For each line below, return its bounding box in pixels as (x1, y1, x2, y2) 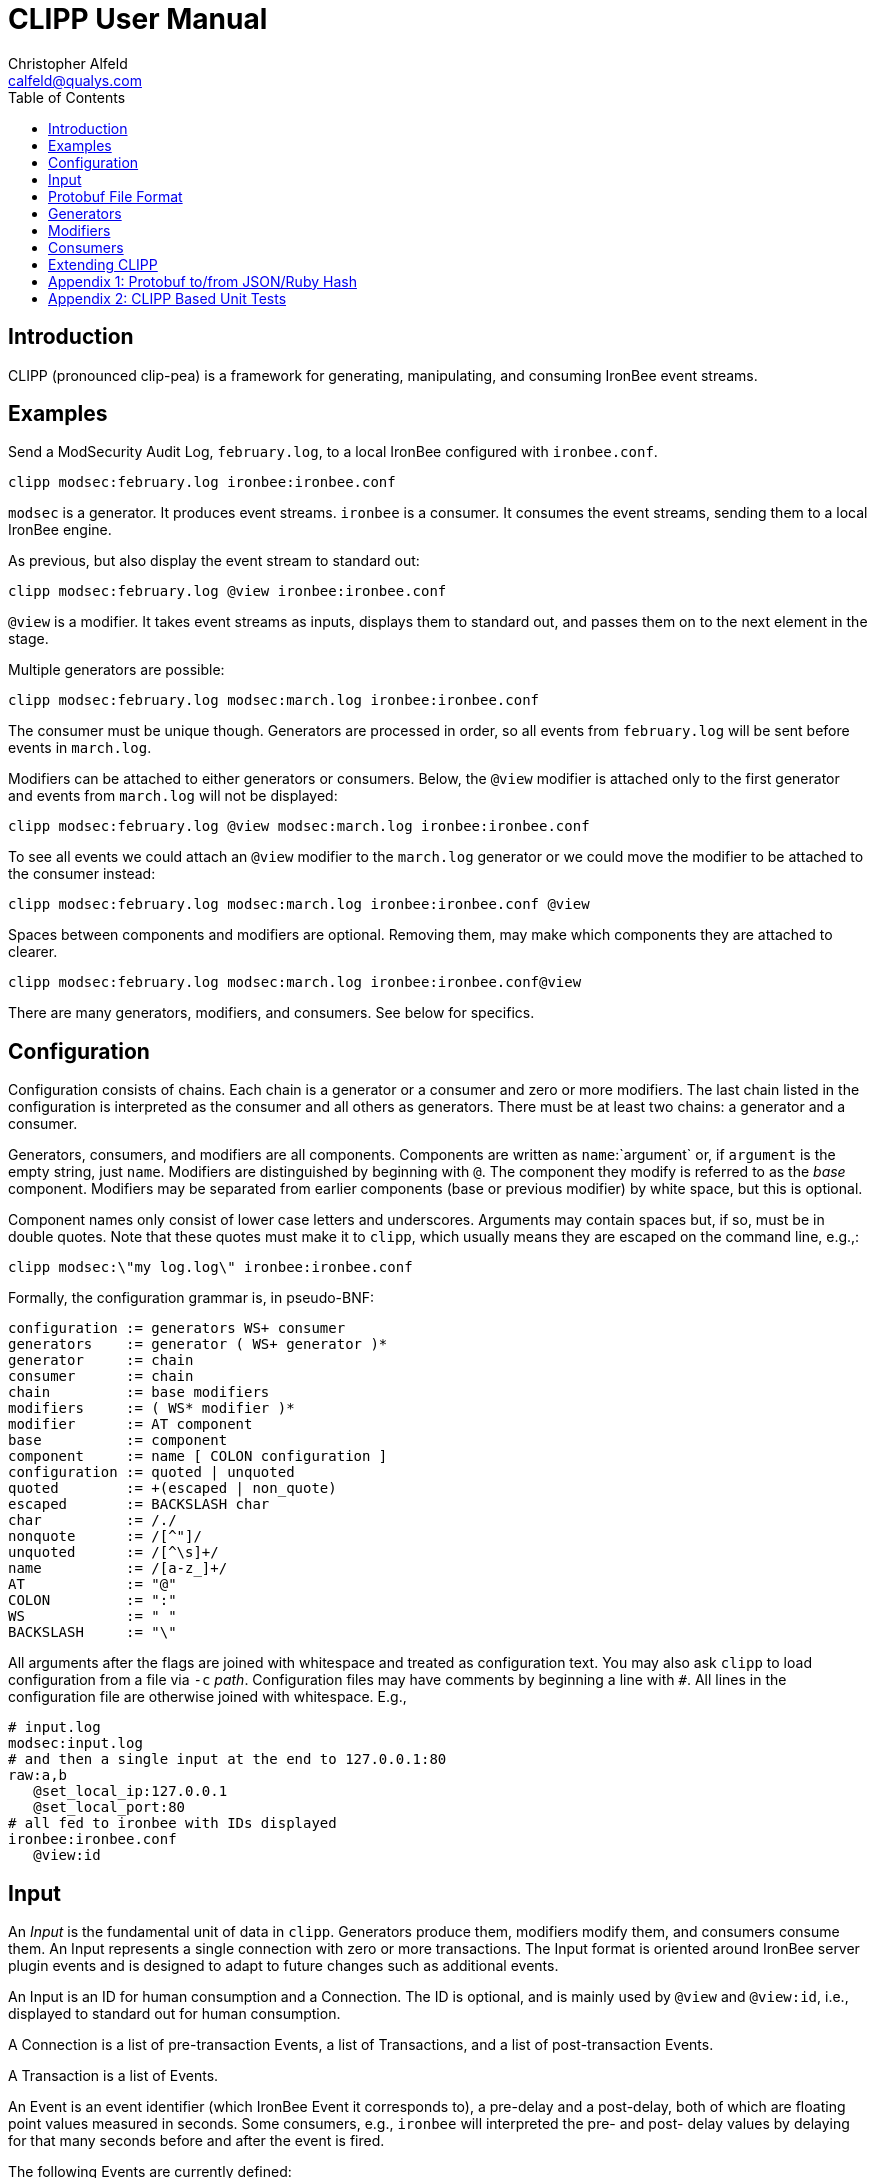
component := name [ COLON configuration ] (8, 1448, 388, 1465)
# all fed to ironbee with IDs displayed (8, 1815, 337, 1832)
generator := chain (8, 1352, 194, 1369)
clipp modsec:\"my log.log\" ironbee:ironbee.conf (8, 1259, 413, 1276)
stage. (8, 630, 49, 648)
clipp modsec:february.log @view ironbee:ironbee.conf (8, 583, 447, 600)
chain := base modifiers (8, 1384, 270, 1401)
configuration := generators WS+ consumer (8, 1320, 346, 1337)
